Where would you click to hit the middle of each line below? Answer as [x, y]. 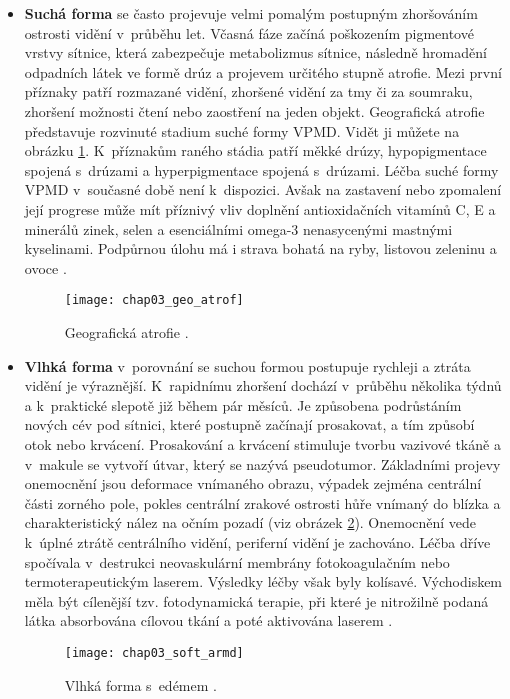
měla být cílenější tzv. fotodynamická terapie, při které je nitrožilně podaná [256, 600]
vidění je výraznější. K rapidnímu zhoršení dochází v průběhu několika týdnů [263, 385]
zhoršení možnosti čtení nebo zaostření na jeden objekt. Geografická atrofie [254, 110]
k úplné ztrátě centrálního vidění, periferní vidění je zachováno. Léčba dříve [257, 541]
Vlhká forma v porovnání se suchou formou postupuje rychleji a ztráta [247, 365]
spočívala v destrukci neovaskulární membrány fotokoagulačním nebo [237, 561]
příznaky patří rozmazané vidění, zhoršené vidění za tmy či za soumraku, [248, 91]
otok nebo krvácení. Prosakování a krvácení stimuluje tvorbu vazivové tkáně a [262, 443]
